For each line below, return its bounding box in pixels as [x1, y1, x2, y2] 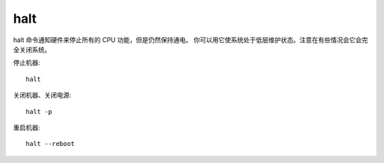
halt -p [26, 107, 53, 115]
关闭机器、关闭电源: [13, 91, 72, 100]
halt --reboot [26, 140, 75, 148]
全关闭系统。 [13, 45, 51, 53]
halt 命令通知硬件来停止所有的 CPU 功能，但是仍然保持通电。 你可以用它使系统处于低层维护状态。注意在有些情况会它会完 [13, 36, 368, 44]
